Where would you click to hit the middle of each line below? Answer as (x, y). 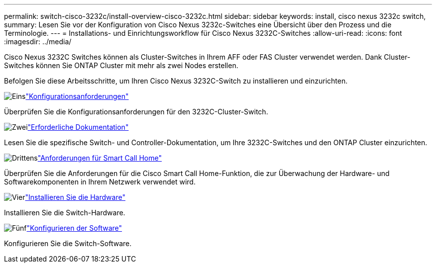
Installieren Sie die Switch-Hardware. (65, 213)
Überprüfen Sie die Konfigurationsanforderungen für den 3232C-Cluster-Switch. (136, 112)
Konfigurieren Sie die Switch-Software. (68, 243)
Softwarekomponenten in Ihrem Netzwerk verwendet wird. (100, 182)
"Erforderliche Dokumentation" (78, 127)
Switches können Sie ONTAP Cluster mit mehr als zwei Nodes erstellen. (121, 65)
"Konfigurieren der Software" (74, 228)
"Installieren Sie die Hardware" (75, 197)
